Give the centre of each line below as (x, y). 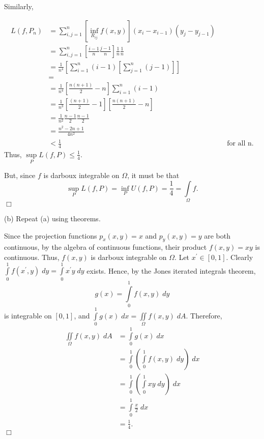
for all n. (240, 144)
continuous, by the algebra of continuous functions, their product (106, 247)
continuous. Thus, (32, 257)
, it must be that (153, 175)
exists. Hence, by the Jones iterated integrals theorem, (171, 270)
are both (217, 235)
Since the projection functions (51, 235)
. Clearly (240, 257)
